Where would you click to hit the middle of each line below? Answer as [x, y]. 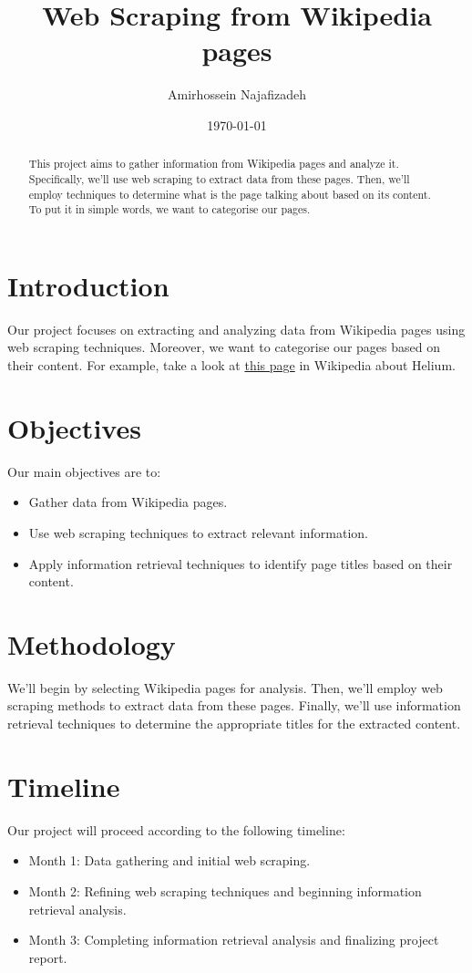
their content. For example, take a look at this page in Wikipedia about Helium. [231, 365]
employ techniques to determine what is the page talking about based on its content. [230, 194]
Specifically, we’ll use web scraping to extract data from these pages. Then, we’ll [219, 178]
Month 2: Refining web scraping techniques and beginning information [225, 890]
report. [48, 957]
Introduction [88, 285]
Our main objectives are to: [84, 471]
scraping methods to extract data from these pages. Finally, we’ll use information [234, 705]
